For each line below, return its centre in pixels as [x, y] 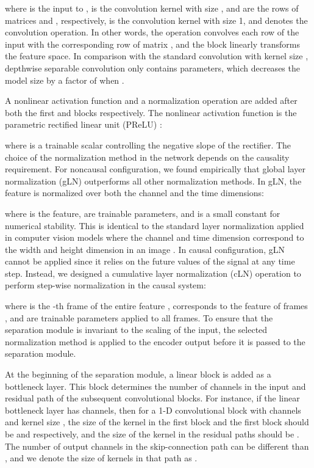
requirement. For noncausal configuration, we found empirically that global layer [155, 169]
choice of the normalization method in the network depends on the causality [147, 157]
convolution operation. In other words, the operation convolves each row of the [152, 32]
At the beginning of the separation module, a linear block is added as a [138, 374]
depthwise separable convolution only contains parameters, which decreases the [152, 68]
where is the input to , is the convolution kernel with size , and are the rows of [152, 8]
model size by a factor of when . [65, 80]
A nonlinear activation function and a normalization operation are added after [151, 101]
